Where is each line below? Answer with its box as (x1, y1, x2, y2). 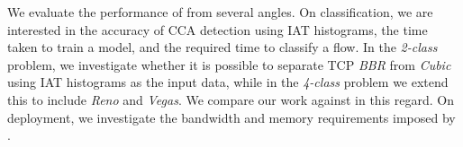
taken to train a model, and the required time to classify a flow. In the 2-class (7, 38, 438, 56)
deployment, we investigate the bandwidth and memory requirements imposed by (7, 108, 456, 126)
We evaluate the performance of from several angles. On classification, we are (7, 3, 433, 21)
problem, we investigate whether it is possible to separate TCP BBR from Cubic (7, 55, 451, 73)
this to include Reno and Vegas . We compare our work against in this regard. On (7, 90, 454, 108)
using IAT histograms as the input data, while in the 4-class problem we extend (7, 73, 449, 91)
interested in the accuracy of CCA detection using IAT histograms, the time (7, 20, 428, 39)
